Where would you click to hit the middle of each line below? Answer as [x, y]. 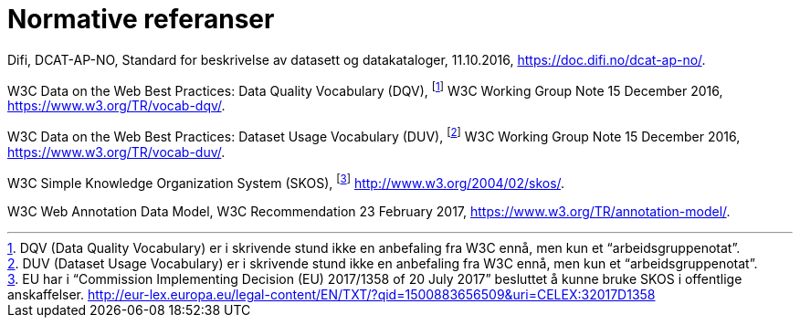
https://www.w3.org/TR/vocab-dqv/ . [116, 106]
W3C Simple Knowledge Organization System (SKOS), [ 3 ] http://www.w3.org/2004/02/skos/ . [286, 182]
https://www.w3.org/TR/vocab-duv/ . [116, 152]
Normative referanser [141, 19]
